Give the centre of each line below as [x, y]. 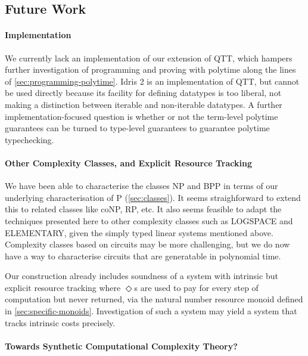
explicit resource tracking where [63, 287]
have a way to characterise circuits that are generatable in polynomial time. [143, 256]
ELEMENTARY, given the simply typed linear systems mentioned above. [139, 232]
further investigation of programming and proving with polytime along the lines [150, 69]
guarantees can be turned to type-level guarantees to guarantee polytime [137, 128]
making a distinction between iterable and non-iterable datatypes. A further [144, 104]
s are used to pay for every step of [196, 287]
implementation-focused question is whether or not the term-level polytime [141, 116]
